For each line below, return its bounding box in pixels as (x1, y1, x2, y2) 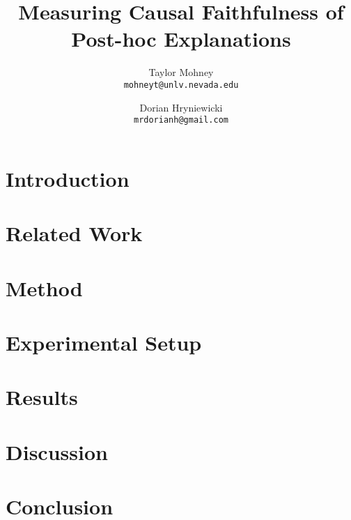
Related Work (6, 219, 143, 247)
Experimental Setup (6, 328, 202, 356)
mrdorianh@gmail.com (133, 115, 229, 125)
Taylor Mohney (148, 65, 214, 79)
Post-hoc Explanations (71, 24, 291, 53)
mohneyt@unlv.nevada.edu (123, 79, 239, 90)
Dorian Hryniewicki (139, 100, 223, 114)
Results (6, 383, 78, 411)
